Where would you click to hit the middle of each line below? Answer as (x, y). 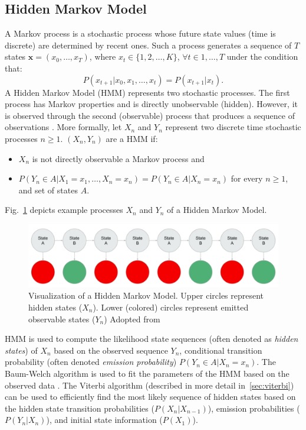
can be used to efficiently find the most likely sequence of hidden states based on (150, 397)
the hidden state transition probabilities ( (80, 408)
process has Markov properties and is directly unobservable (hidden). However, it (151, 104)
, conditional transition (221, 350)
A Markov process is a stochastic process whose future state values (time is (140, 33)
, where (103, 56)
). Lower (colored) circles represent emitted (171, 307)
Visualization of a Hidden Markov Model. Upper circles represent (146, 295)
